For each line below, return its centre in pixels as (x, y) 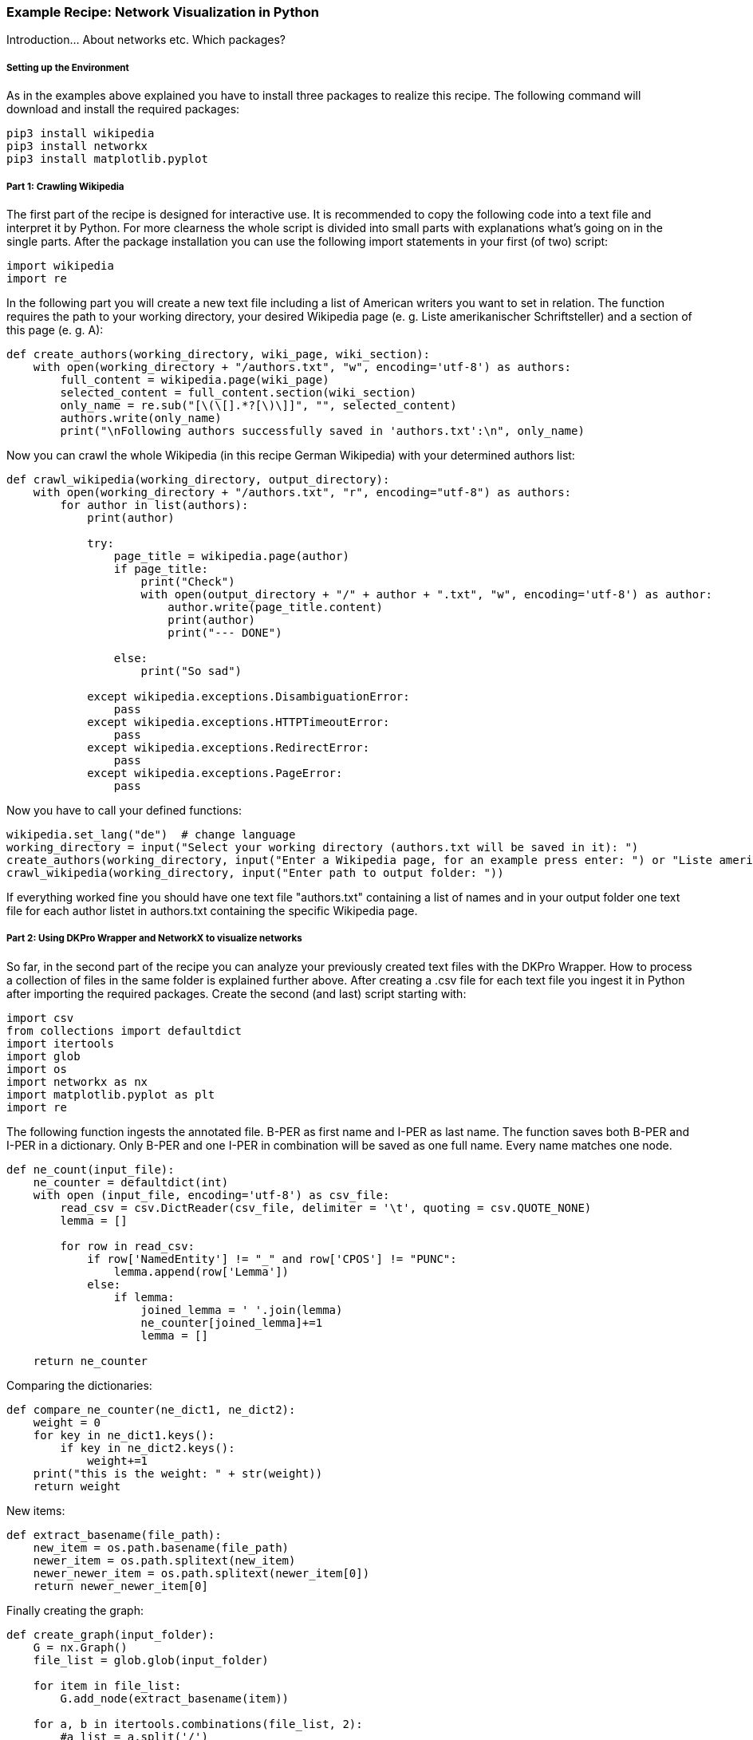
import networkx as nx (77, 1081)
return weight (77, 1486)
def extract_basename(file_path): (114, 1535)
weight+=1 (118, 1460)
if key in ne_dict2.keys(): (148, 1448)
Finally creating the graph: (75, 1610)
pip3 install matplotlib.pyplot (107, 159)
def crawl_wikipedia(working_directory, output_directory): (198, 479)
